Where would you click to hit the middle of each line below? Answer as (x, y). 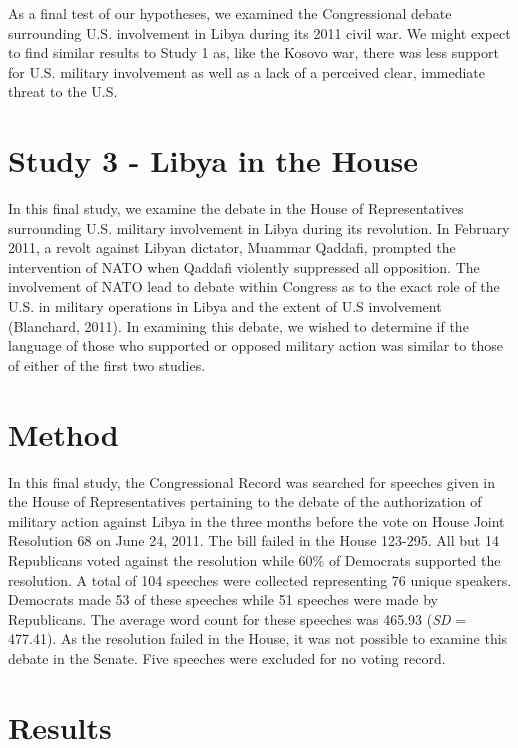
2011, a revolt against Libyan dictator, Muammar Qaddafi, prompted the (232, 247)
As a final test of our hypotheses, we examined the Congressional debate (230, 13)
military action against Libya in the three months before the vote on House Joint (256, 520)
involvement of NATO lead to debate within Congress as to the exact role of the (254, 286)
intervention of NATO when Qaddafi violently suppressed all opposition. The (244, 266)
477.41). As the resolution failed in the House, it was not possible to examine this (258, 638)
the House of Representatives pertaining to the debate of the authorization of (245, 501)
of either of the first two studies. (107, 364)
